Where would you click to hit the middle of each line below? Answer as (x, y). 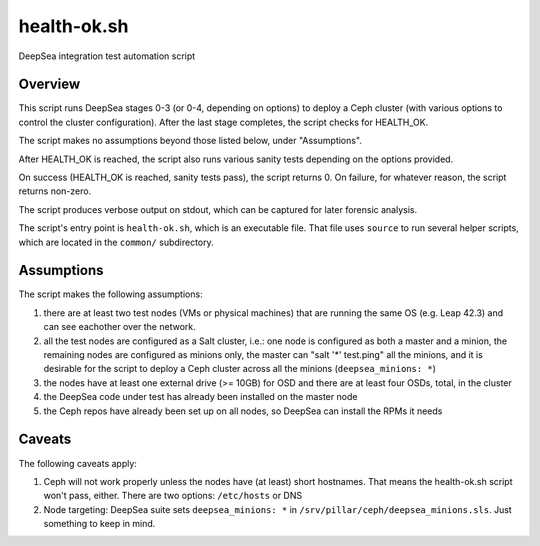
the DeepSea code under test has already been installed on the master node (200, 397)
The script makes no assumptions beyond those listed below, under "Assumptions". (190, 141)
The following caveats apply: (77, 463)
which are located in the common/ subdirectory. (116, 242)
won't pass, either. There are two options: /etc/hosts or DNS (173, 496)
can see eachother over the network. (119, 327)
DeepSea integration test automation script (107, 56)
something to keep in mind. (99, 524)
